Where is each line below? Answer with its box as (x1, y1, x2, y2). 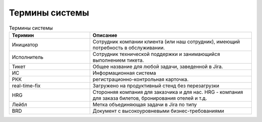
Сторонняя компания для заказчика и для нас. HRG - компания (92, 88, 244, 95)
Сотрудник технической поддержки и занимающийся (92, 51, 220, 57)
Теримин (12, 32, 34, 38)
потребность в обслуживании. (92, 44, 165, 51)
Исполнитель (12, 53, 44, 60)
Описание (92, 32, 117, 38)
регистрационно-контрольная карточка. (92, 76, 189, 83)
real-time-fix (12, 82, 41, 89)
